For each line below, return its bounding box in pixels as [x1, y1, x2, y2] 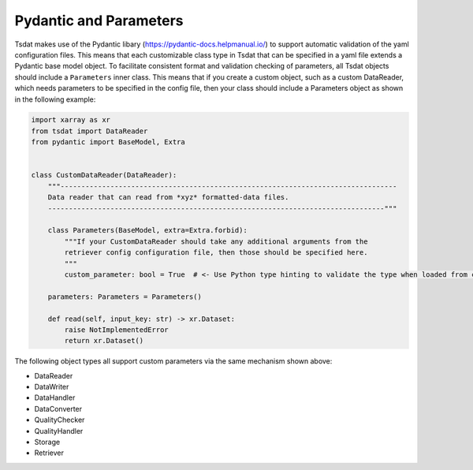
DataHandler [34, 393, 76, 402]
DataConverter [34, 404, 83, 413]
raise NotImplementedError [64, 325, 169, 334]
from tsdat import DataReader [31, 126, 148, 136]
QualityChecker [34, 415, 85, 425]
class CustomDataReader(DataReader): [31, 170, 177, 180]
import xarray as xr [31, 115, 110, 125]
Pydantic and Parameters [14, 12, 184, 29]
